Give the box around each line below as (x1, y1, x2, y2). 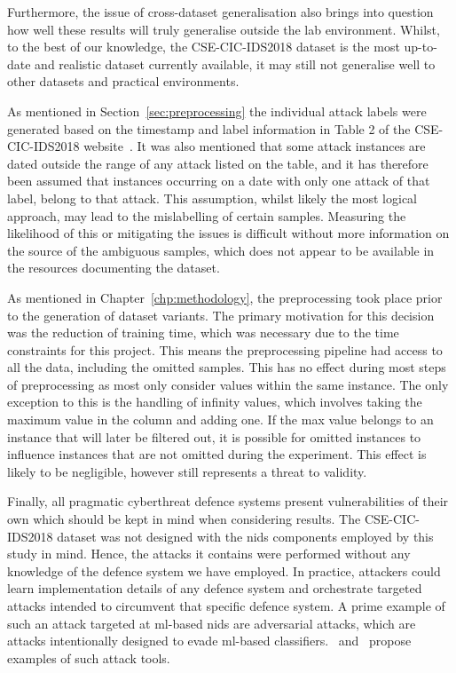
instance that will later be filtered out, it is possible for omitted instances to (7, 427, 421, 446)
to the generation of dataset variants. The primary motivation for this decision (7, 305, 435, 324)
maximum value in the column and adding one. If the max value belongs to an (7, 410, 434, 429)
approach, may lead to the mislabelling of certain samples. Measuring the (7, 206, 406, 225)
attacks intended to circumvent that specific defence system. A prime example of (7, 597, 445, 614)
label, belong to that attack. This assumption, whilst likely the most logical (7, 188, 417, 207)
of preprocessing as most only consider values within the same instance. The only (7, 375, 449, 393)
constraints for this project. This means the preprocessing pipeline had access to (7, 340, 443, 359)
